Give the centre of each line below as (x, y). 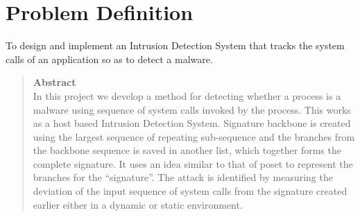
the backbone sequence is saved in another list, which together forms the (187, 150)
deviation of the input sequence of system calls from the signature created (190, 191)
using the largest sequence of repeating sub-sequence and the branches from (194, 136)
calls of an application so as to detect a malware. (109, 59)
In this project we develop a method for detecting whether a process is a (187, 95)
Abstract (54, 82)
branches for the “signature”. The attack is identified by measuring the (183, 177)
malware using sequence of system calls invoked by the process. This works (192, 109)
